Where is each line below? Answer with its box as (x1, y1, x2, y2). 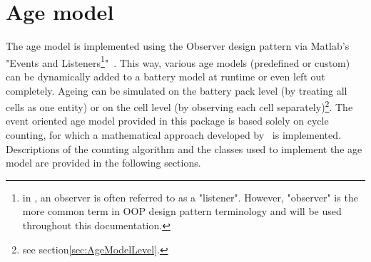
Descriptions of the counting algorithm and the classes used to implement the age (6, 141, 362, 156)
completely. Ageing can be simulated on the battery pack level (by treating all (6, 83, 347, 98)
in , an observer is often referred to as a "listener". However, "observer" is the (22, 189, 358, 204)
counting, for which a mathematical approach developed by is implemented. (6, 127, 341, 142)
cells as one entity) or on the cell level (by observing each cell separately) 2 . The (6, 98, 353, 114)
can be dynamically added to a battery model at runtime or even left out (6, 68, 325, 83)
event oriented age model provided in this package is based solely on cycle (6, 113, 329, 128)
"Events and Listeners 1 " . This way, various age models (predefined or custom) (6, 53, 350, 70)
